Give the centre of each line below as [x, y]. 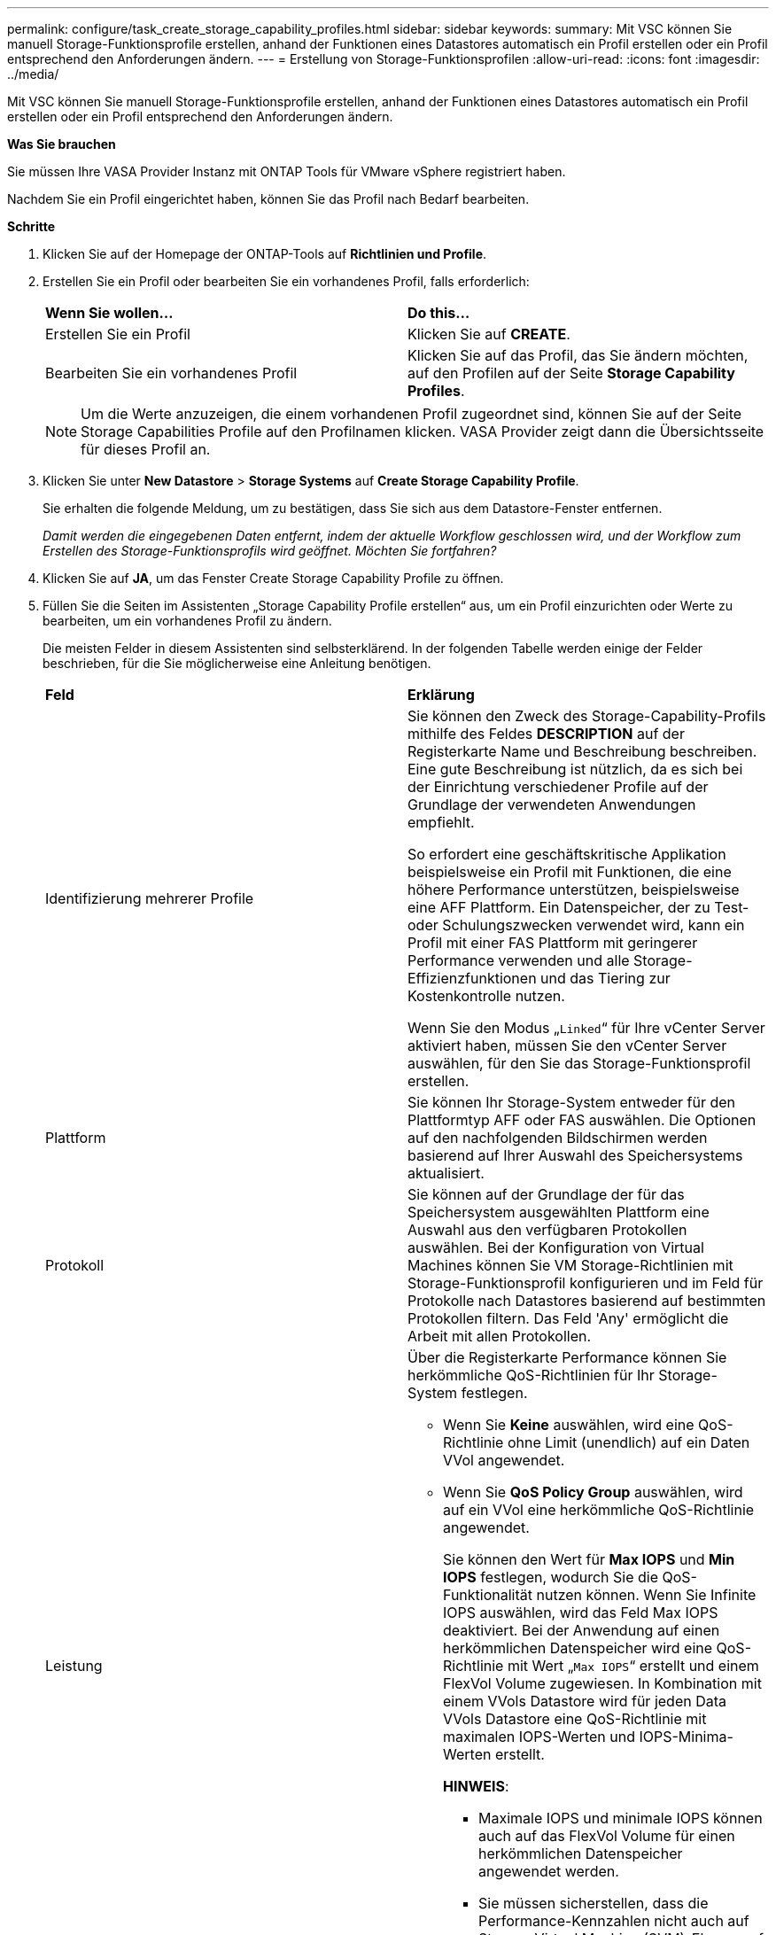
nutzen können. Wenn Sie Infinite [646, 1595]
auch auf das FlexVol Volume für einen [607, 1836]
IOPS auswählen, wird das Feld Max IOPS [581, 1612]
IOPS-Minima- [686, 1737]
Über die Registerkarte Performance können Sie [567, 1357]
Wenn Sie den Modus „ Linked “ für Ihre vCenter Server [586, 1028]
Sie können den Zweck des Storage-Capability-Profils [587, 716]
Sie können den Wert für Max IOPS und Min [589, 1559]
